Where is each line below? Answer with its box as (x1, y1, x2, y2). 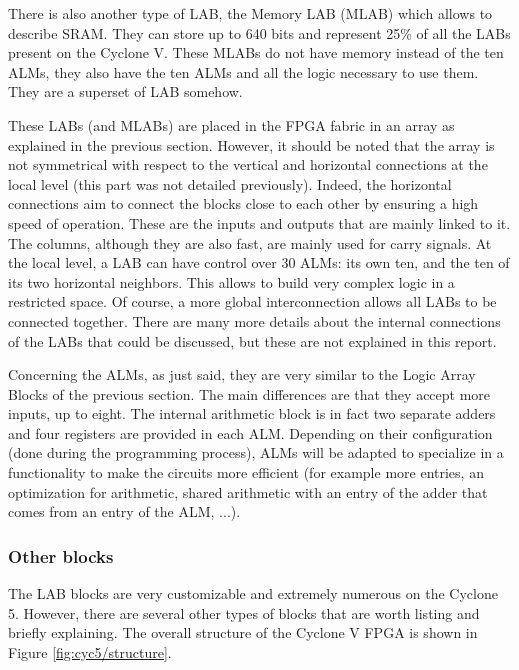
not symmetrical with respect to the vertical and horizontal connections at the (8, 154, 488, 175)
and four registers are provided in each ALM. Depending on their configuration (8, 422, 493, 443)
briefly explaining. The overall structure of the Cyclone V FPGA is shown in (8, 622, 478, 643)
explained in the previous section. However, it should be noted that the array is (8, 134, 495, 155)
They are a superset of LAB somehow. (8, 81, 243, 102)
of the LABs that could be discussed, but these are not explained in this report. (8, 330, 497, 351)
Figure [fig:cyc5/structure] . (8, 641, 172, 662)
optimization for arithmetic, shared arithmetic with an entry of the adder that (8, 481, 488, 502)
